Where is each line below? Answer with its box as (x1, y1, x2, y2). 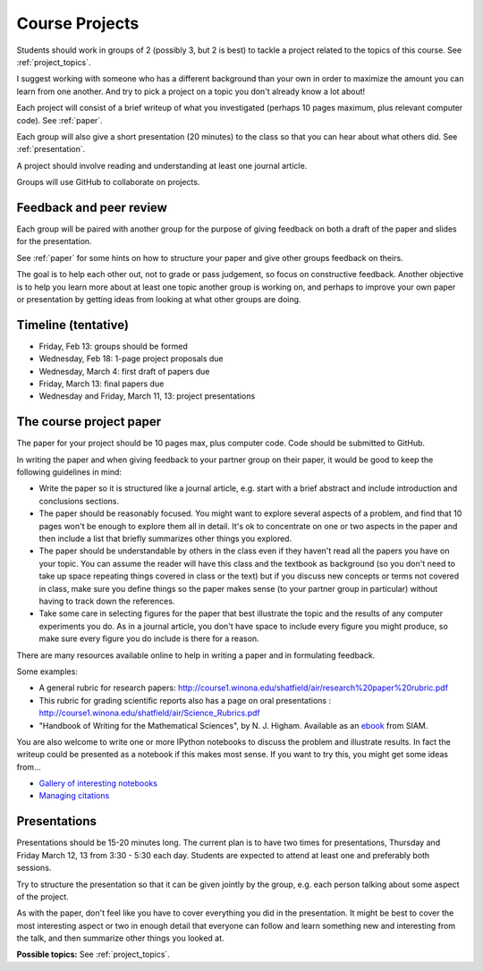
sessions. (16, 863, 52, 874)
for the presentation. (16, 236, 93, 247)
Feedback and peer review (16, 199, 167, 215)
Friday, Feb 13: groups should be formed (38, 341, 188, 351)
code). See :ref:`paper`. (16, 114, 103, 125)
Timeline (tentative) (16, 317, 130, 333)
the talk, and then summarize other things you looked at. (16, 933, 225, 943)
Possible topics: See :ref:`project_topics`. (16, 949, 170, 960)
